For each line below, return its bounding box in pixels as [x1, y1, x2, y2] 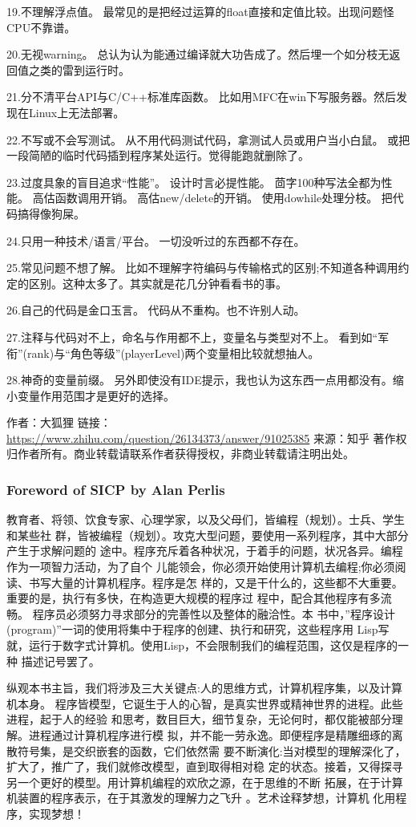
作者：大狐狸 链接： [6, 414, 111, 431]
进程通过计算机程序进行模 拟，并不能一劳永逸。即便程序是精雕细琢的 [28, 727, 392, 743]
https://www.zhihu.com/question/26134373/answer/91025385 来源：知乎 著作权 [6, 429, 407, 446]
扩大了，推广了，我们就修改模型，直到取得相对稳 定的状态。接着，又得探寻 [6, 758, 403, 775]
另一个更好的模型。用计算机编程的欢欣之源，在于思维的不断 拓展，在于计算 [6, 773, 403, 790]
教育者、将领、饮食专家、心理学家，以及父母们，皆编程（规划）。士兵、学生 [6, 511, 405, 528]
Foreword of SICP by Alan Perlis [6, 479, 225, 499]
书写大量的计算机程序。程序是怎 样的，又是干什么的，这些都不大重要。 [28, 574, 403, 590]
